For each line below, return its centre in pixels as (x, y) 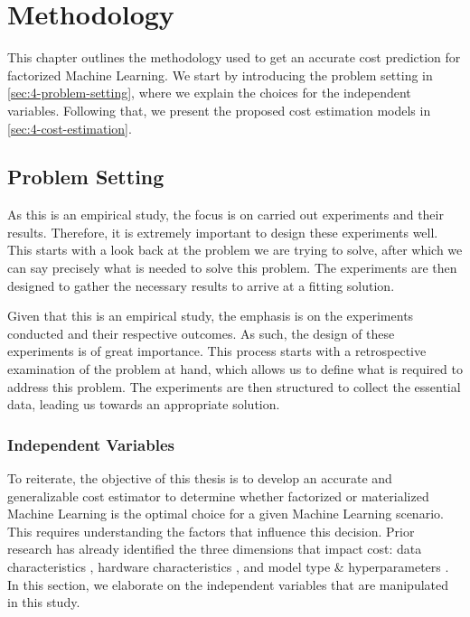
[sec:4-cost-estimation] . (70, 128)
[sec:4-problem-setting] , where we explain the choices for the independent (209, 93)
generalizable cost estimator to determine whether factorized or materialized (218, 495)
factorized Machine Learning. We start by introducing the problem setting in (220, 75)
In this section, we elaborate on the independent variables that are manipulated (228, 584)
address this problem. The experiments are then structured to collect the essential (234, 386)
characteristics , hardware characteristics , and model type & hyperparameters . (228, 567)
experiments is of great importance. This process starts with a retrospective (217, 351)
